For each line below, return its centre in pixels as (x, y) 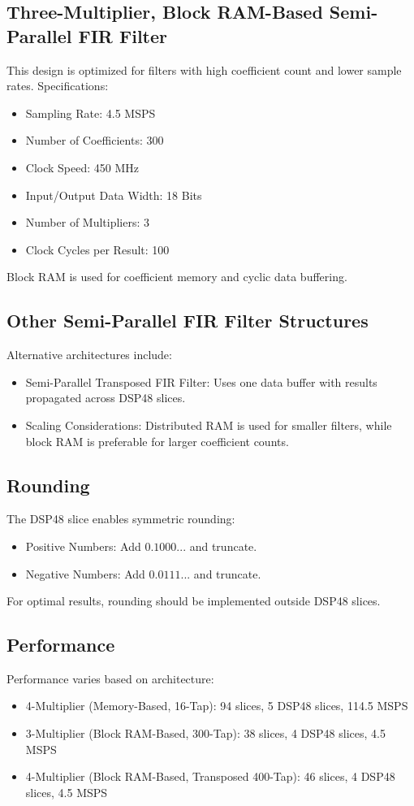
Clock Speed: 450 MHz (82, 167)
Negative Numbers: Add (85, 573)
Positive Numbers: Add (83, 546)
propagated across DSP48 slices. (106, 398)
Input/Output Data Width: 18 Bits (114, 195)
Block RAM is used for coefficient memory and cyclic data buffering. (177, 277)
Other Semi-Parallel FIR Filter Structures (188, 321)
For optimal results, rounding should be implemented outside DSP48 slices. (194, 601)
